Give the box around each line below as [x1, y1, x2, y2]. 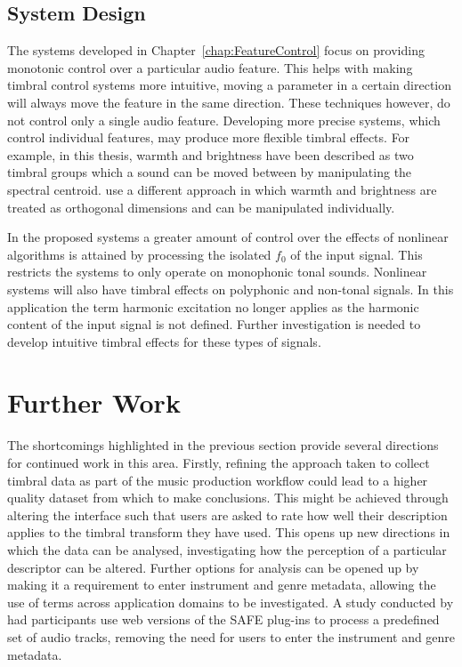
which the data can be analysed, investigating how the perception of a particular [7, 540, 447, 559]
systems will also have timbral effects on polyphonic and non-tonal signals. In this [7, 279, 454, 298]
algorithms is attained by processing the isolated [7, 245, 272, 263]
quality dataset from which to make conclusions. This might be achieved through [7, 488, 449, 507]
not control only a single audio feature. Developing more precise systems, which [7, 110, 441, 129]
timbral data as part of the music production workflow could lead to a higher [7, 470, 428, 489]
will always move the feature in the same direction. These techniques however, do [7, 92, 450, 111]
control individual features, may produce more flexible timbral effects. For [7, 128, 410, 147]
